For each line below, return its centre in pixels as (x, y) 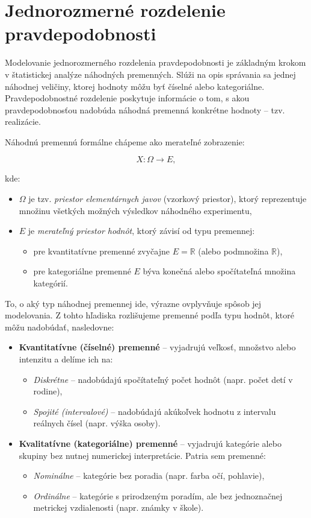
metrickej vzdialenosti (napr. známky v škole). (119, 507)
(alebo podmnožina (233, 251)
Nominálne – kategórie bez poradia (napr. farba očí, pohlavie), (149, 475)
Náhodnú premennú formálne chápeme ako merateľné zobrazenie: (125, 141)
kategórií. (51, 283)
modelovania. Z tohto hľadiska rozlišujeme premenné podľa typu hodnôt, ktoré (149, 315)
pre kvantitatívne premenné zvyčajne (102, 251)
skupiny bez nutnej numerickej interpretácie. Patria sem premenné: (142, 455)
